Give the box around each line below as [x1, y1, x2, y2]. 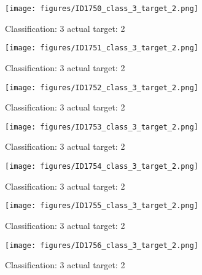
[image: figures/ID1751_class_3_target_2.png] [5, 44, 198, 53]
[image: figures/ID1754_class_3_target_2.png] [5, 162, 198, 171]
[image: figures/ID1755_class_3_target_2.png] [5, 201, 198, 211]
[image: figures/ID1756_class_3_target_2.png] [5, 241, 198, 250]
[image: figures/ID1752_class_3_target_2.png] [5, 83, 198, 92]
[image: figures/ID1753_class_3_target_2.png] [5, 122, 198, 131]
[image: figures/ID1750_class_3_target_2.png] [5, 4, 198, 13]
